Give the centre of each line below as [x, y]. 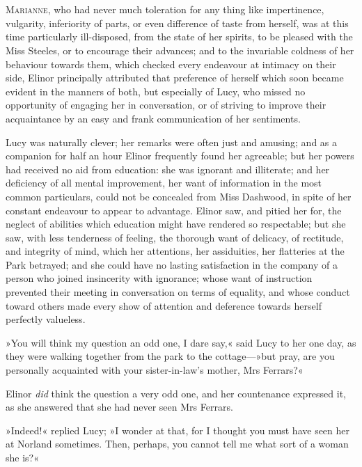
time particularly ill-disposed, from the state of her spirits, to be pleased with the [179, 37]
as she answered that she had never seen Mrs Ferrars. [119, 407]
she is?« [22, 457]
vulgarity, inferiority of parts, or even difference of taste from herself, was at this [177, 23]
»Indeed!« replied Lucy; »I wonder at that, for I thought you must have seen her [178, 430]
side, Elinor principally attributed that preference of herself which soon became [175, 78]
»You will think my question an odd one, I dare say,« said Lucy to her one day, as [181, 342]
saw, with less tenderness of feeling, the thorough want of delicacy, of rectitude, [175, 237]
